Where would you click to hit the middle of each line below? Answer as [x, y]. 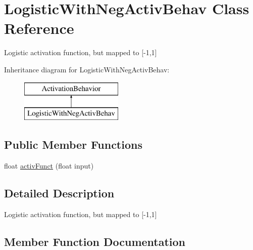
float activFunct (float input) [49, 165]
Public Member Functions [73, 144]
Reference [39, 28]
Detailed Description [59, 193]
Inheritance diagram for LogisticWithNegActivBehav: [87, 69]
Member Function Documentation [95, 241]
